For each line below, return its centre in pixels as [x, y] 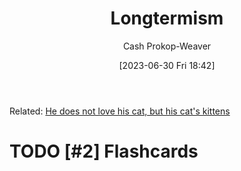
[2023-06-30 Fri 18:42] [167, 65]
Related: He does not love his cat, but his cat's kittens [120, 111]
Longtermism [167, 18]
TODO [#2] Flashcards [104, 151]
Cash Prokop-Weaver [167, 46]
